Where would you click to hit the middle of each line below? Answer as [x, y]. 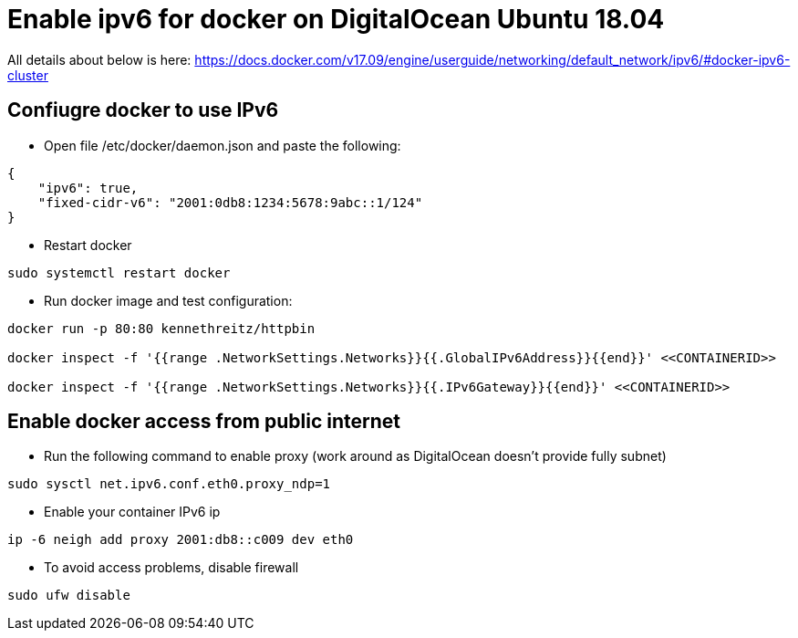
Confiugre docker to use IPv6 [143, 110]
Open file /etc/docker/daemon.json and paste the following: [223, 145]
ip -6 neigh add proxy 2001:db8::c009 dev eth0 [181, 540]
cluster [28, 75]
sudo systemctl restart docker [119, 272]
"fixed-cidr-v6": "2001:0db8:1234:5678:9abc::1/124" [230, 202]
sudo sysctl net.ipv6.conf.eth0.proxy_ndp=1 [169, 484]
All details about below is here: [99, 59]
